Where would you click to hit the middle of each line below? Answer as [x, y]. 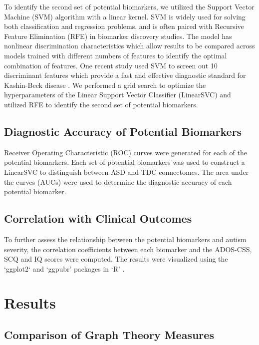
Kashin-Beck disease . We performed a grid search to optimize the [105, 85]
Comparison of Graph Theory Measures [109, 335]
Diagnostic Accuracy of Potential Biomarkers [123, 131]
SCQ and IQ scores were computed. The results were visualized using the [116, 259]
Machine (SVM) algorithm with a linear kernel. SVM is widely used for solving [125, 16]
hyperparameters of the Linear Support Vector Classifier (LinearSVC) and [118, 95]
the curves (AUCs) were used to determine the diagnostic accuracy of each [118, 181]
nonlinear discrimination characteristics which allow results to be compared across [129, 46]
